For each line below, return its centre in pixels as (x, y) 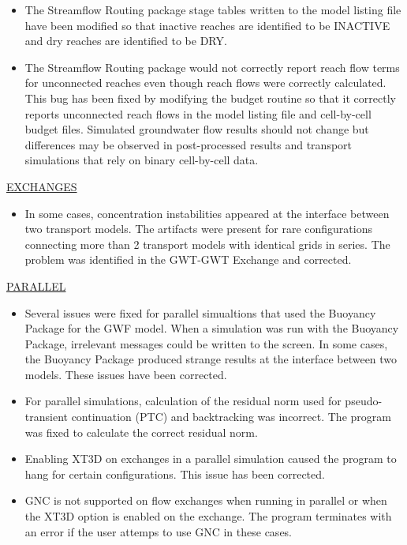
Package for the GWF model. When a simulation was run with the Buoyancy (212, 328)
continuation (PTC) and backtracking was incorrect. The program (231, 417)
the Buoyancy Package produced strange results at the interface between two (211, 359)
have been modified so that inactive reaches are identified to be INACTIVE (207, 25)
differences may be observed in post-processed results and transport (189, 144)
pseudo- (364, 401)
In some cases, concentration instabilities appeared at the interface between (207, 213)
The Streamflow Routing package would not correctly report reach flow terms (212, 67)
